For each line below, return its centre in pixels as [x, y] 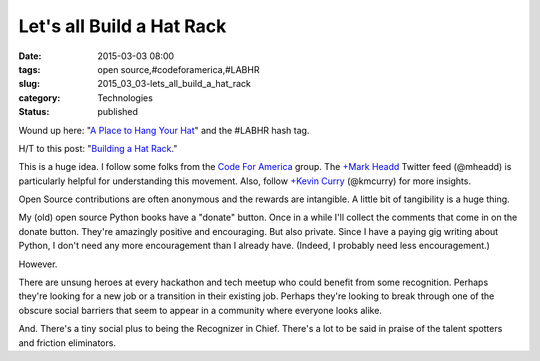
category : [39, 97]
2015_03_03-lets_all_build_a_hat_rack [174, 84]
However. [38, 264]
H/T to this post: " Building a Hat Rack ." [98, 148]
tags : [29, 69]
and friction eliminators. [67, 342]
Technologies [125, 97]
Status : [34, 112]
